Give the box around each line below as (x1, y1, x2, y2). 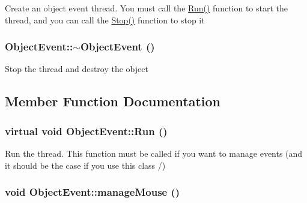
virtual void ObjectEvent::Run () (5, 123, 168, 138)
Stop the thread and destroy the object (5, 62, 148, 75)
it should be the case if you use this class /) (5, 159, 166, 171)
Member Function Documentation (5, 92, 221, 111)
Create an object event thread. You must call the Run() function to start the (5, 2, 288, 14)
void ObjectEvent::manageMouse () (5, 184, 180, 199)
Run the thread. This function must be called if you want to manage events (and (5, 147, 303, 159)
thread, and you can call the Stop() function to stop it (5, 13, 205, 26)
